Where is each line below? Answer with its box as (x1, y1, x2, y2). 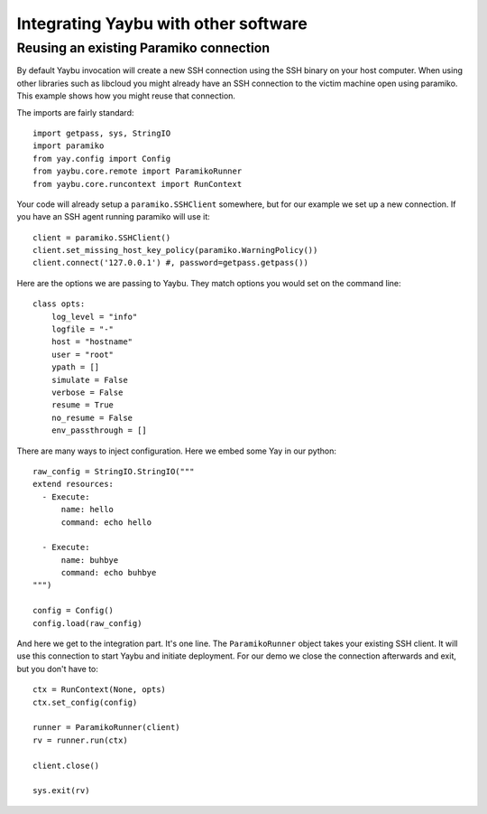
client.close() (32, 760, 100, 771)
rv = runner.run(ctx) (32, 734, 128, 745)
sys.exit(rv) (32, 786, 90, 796)
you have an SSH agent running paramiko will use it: (16, 211, 211, 222)
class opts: (32, 299, 86, 309)
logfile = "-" (51, 324, 115, 334)
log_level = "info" (51, 312, 138, 322)
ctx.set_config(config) (32, 697, 138, 707)
